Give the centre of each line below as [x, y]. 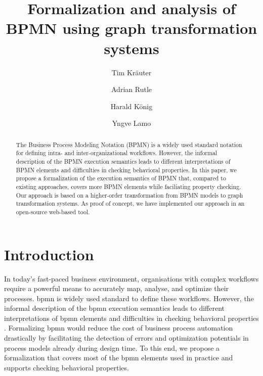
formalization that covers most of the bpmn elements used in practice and [119, 358]
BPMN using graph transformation [131, 28]
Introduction [49, 254]
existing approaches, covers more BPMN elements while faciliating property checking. [128, 186]
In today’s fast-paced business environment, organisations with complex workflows [131, 278]
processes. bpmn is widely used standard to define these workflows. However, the [129, 298]
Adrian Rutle [131, 89]
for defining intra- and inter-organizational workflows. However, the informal [117, 153]
